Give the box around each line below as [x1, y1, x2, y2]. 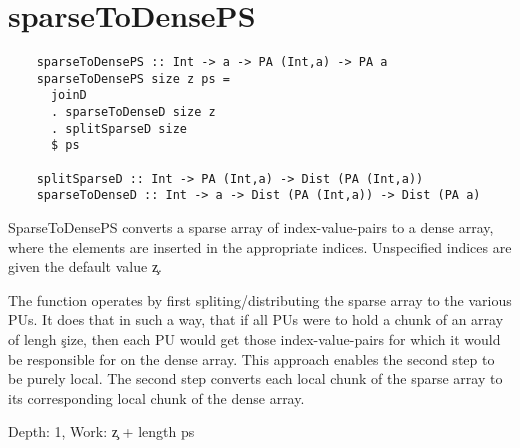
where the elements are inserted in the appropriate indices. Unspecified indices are [8, 236, 512, 257]
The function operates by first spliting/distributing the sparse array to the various [8, 289, 512, 310]
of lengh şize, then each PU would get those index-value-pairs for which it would [8, 329, 501, 349]
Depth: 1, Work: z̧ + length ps [8, 421, 195, 442]
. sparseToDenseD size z [50, 105, 216, 120]
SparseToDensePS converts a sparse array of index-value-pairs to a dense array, [8, 217, 494, 238]
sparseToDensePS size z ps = [36, 71, 230, 86]
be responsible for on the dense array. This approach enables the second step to [8, 348, 495, 369]
